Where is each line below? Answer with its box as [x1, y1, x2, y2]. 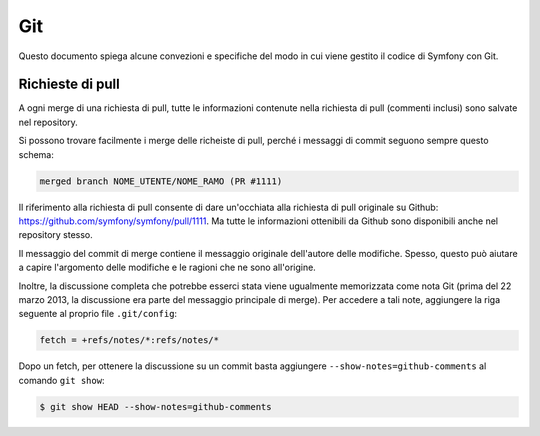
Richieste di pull [18, 76, 120, 93]
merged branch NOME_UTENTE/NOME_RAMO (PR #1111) [39, 175, 283, 187]
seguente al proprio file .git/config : [18, 308, 178, 320]
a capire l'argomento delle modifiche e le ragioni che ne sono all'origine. [18, 261, 317, 274]
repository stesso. [18, 229, 94, 241]
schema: [18, 148, 54, 160]
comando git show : [18, 374, 105, 386]
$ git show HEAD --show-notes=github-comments [39, 401, 272, 412]
